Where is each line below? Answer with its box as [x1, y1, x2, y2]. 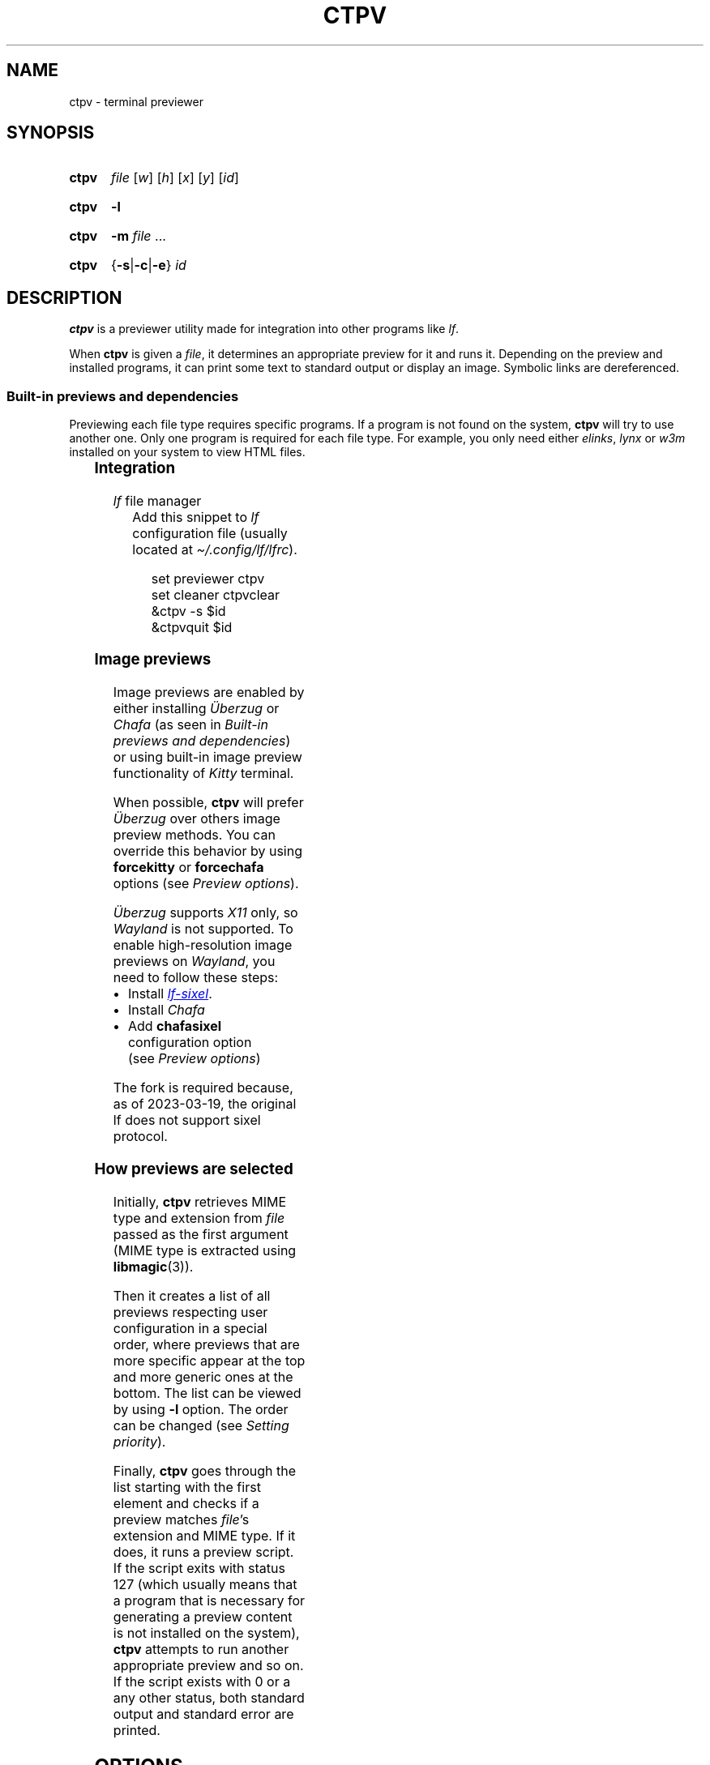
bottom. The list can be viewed [113, 1384, 302, 1401]
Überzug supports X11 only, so [113, 904, 298, 921]
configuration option [127, 1034, 252, 1051]
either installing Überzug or [113, 700, 280, 717]
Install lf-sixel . [127, 985, 212, 1002]
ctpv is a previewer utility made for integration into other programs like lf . [69, 322, 460, 336]
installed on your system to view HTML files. [69, 445, 306, 459]
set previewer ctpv [151, 570, 265, 587]
